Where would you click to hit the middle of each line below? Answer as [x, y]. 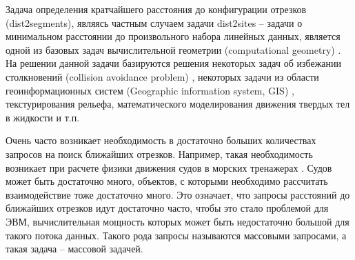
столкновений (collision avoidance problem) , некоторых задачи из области [162, 76]
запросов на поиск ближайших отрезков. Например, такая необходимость [159, 153]
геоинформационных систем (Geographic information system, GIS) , [150, 90]
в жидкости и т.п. [43, 117]
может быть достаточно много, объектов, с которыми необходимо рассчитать [167, 181]
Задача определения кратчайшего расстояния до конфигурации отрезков [156, 9]
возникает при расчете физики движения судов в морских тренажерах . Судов [169, 167]
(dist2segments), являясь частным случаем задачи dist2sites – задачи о [154, 22]
